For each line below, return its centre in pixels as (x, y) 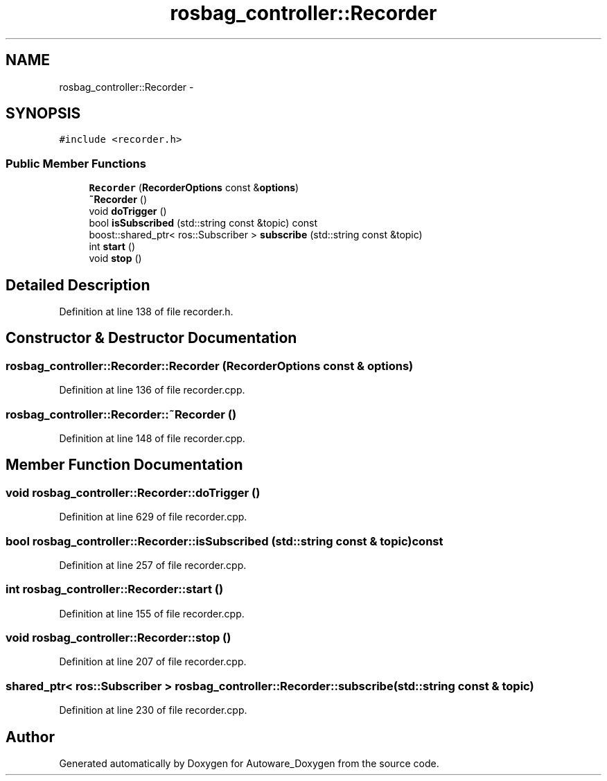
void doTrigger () (128, 211)
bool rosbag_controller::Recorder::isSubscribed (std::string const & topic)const (225, 541)
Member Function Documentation (124, 465)
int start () (112, 247)
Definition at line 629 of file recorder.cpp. (153, 517)
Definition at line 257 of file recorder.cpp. (153, 565)
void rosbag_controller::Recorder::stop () (118, 638)
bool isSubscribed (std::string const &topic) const (203, 223)
